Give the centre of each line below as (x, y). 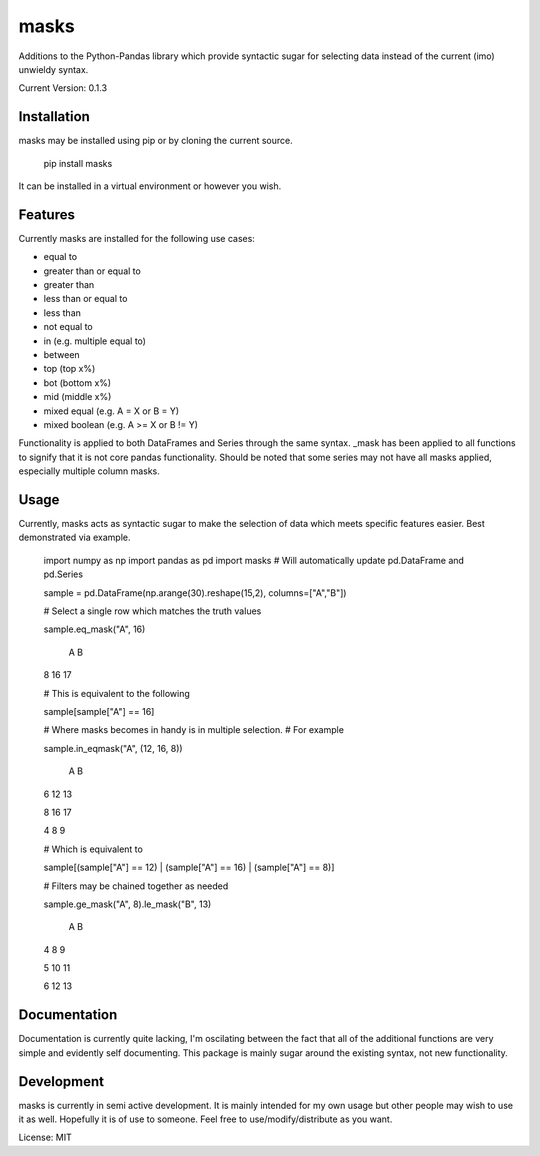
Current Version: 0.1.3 (63, 88)
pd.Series (63, 574)
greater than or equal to (92, 271)
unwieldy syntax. (53, 69)
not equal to (68, 327)
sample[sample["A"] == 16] (99, 711)
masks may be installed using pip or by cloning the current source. (156, 141)
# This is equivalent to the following (116, 693)
